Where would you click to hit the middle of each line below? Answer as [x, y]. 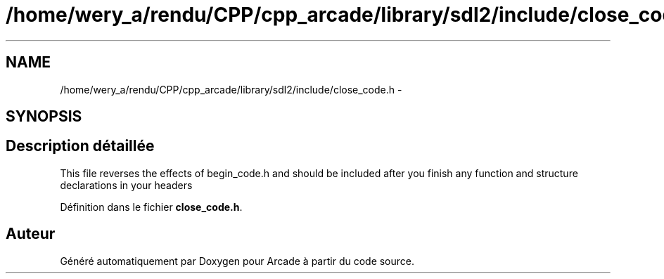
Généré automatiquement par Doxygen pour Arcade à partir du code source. [237, 261]
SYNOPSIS [44, 117]
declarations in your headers [126, 185]
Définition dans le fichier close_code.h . [151, 207]
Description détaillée [80, 146]
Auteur [31, 234]
